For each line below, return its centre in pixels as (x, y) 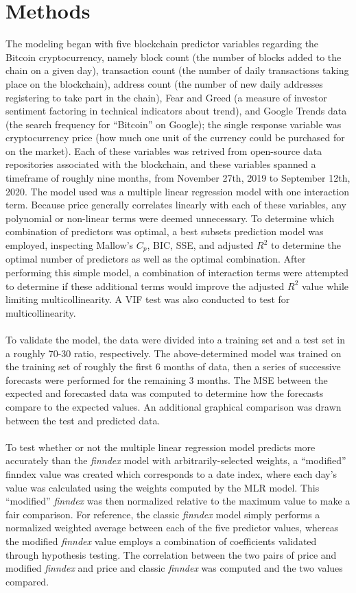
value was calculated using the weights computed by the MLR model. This (163, 487)
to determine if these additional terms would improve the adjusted (145, 286)
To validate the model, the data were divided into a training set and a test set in (175, 340)
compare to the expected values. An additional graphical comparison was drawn (174, 407)
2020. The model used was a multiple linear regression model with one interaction (177, 191)
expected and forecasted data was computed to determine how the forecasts (165, 393)
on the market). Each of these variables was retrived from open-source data (164, 150)
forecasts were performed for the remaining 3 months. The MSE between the (167, 379)
